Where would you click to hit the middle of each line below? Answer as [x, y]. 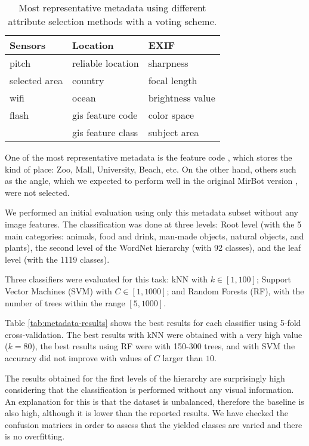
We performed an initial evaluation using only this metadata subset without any [152, 212]
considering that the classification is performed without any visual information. [149, 390]
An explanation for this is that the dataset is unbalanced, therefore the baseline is [154, 401]
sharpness [168, 63]
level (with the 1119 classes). [57, 259]
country [88, 80]
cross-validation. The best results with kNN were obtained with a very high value [154, 334]
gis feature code [105, 115]
